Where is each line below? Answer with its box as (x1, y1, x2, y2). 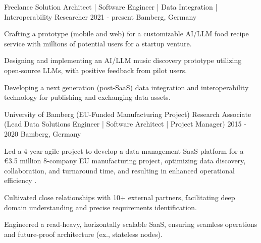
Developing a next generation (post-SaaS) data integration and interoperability (4, 82, 249, 92)
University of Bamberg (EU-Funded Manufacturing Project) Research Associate (4, 108, 251, 119)
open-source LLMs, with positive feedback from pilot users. (4, 65, 187, 75)
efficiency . (4, 175, 37, 186)
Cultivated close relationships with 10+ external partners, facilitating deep (4, 192, 235, 202)
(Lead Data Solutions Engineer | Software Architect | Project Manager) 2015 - (4, 118, 246, 129)
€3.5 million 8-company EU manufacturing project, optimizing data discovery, (4, 155, 246, 166)
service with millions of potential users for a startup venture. (4, 38, 192, 48)
